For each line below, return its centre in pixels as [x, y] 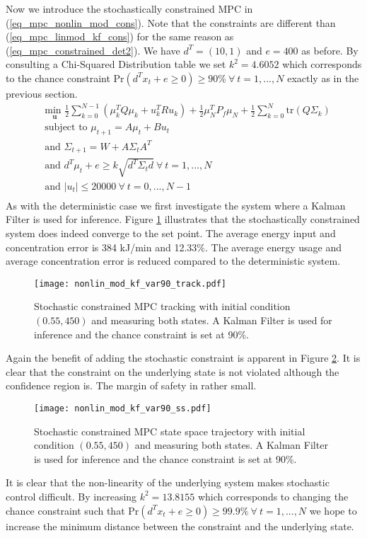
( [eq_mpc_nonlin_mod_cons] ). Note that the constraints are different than [171, 22]
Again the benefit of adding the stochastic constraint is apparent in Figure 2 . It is [183, 358]
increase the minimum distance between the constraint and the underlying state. [180, 526]
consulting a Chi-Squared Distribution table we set [116, 64]
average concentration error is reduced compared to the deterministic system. [173, 261]
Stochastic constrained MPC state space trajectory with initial [170, 431]
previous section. [42, 93]
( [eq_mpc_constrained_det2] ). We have [93, 50]
